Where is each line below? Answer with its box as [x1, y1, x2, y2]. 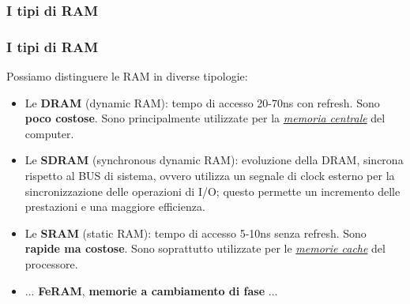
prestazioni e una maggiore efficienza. [24, 198, 205, 215]
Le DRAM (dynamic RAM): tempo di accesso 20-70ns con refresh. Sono [24, 94, 380, 111]
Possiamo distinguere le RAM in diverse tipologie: [6, 68, 248, 84]
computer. [24, 125, 74, 141]
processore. [24, 256, 78, 272]
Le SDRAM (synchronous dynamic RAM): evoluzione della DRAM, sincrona [24, 152, 404, 168]
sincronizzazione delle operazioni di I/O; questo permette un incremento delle [24, 182, 401, 199]
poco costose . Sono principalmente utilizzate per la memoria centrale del [24, 110, 386, 126]
